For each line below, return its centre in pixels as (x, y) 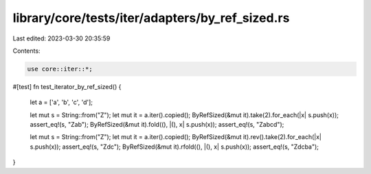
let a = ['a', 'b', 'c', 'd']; (61, 102)
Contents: (26, 51)
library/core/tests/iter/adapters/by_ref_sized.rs (151, 18)
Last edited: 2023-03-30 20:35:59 (61, 38)
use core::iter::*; (60, 69)
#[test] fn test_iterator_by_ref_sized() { (67, 86)
